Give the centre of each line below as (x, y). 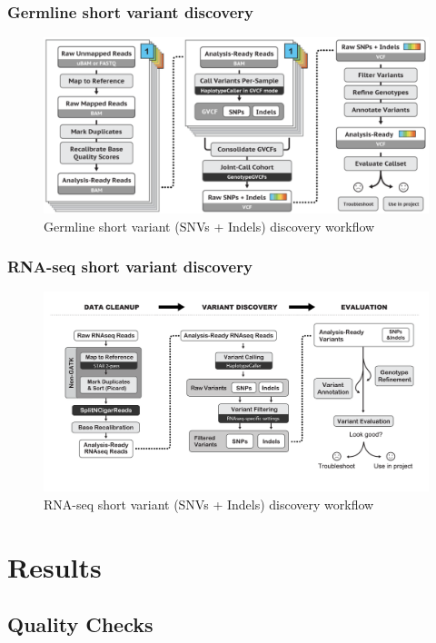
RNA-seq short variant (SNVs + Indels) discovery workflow (209, 504)
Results (54, 566)
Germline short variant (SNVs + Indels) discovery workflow (209, 226)
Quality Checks (80, 624)
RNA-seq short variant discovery (130, 267)
